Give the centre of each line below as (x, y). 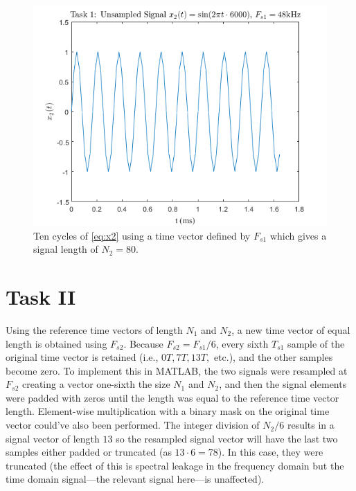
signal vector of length (53, 438)
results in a (311, 425)
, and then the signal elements (283, 384)
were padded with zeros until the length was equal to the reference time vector (172, 397)
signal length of (66, 249)
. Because (143, 343)
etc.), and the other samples (273, 357)
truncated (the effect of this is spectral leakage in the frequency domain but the (175, 465)
